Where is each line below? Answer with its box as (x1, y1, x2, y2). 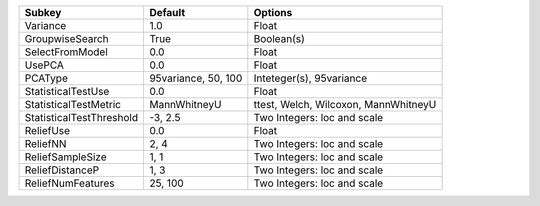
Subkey (24, 6, 62, 19)
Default (149, 6, 186, 19)
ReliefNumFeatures (24, 176, 115, 190)
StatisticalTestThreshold (24, 111, 139, 124)
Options (253, 6, 293, 19)
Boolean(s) (253, 32, 305, 45)
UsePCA (24, 58, 65, 72)
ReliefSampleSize (24, 150, 107, 164)
